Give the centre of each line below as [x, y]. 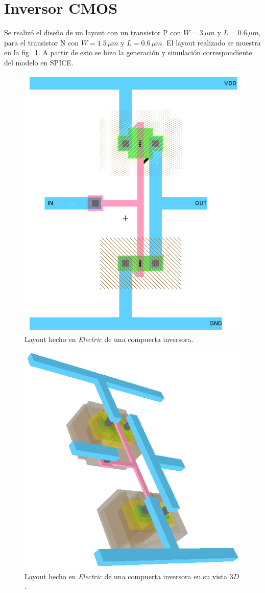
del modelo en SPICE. [39, 62]
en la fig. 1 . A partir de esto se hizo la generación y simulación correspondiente [128, 52]
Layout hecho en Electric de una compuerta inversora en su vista [126, 576]
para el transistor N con [42, 42]
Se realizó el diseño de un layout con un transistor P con [93, 32]
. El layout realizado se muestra [211, 42]
